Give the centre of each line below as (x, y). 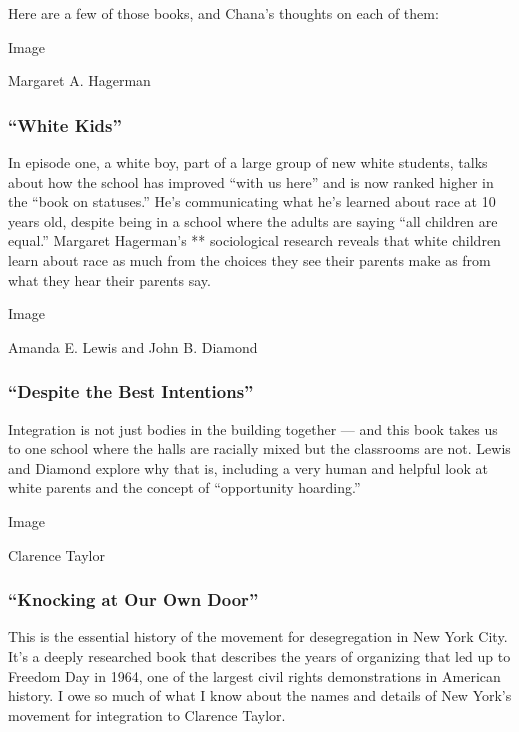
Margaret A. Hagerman (79, 80)
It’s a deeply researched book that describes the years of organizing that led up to (259, 655)
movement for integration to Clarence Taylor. (147, 714)
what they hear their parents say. (109, 279)
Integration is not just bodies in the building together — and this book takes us (253, 428)
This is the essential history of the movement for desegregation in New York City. (258, 636)
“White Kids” (65, 124)
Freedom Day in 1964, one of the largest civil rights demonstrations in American (254, 675)
